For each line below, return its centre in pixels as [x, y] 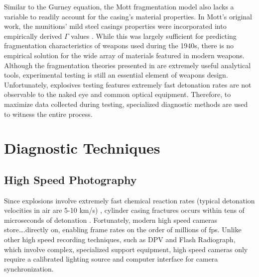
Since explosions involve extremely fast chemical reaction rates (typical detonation [129, 200]
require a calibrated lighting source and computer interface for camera [111, 259]
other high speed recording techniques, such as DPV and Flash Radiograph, [120, 239]
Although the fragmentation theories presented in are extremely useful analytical [128, 65]
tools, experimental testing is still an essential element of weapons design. [116, 75]
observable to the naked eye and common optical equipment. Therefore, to [118, 94]
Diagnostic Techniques [82, 148]
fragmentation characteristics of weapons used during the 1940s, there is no [119, 46]
